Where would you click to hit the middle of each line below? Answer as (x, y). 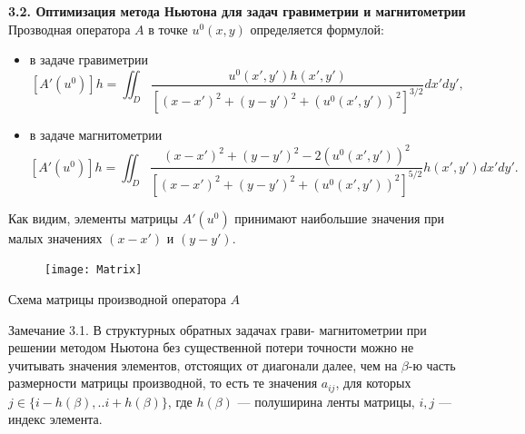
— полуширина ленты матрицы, (326, 401)
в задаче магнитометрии (96, 135)
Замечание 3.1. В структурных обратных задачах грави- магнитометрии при (218, 329)
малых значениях (55, 237)
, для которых (373, 383)
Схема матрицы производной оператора (117, 298)
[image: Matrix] (94, 270)
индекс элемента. (55, 419)
